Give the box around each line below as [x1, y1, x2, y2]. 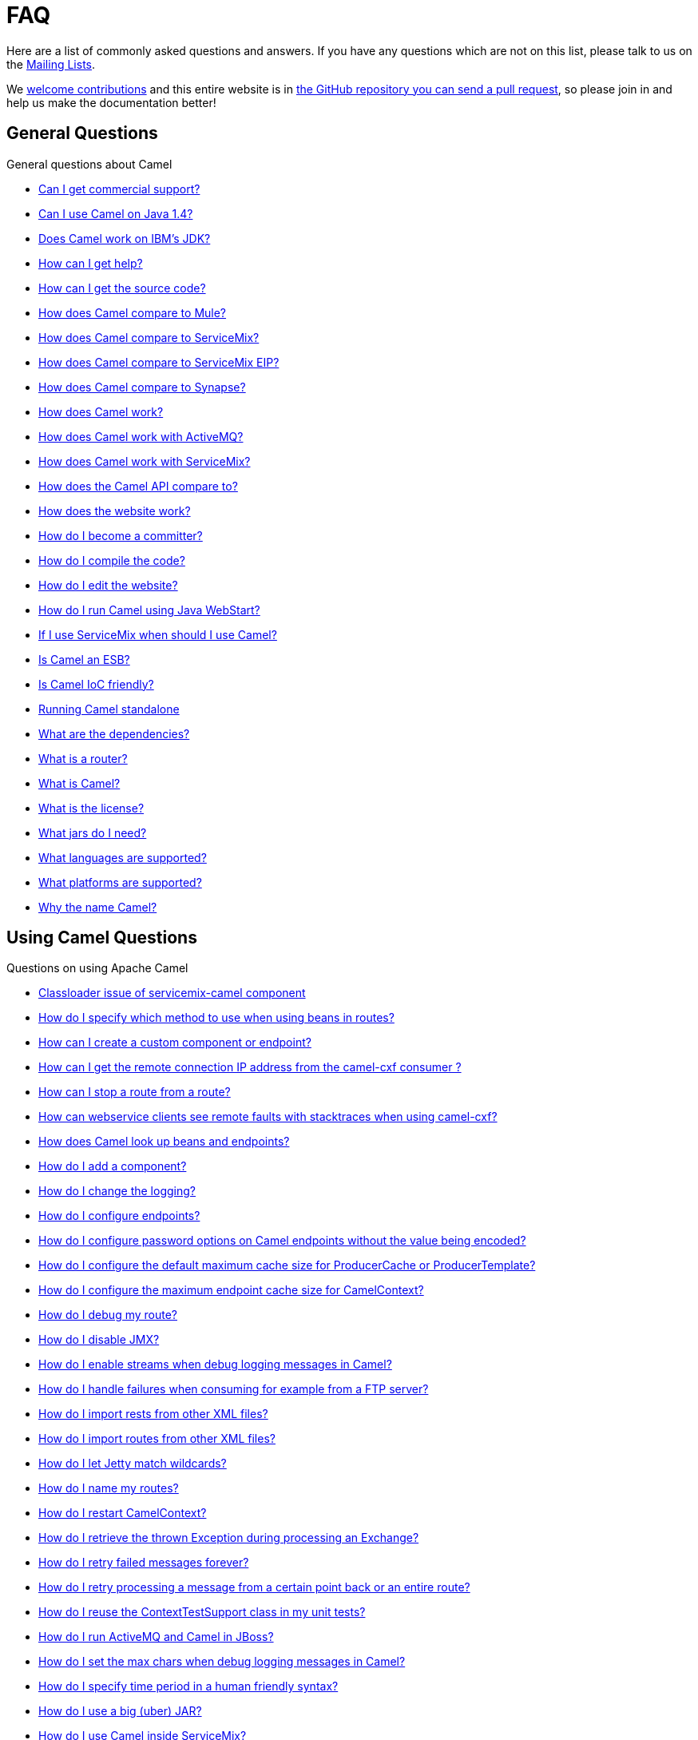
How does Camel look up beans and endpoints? [38, 1134, 290, 1149]
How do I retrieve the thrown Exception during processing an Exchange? [38, 1531, 419, 1545]
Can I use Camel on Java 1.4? [38, 206, 193, 220]
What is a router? [38, 751, 128, 765]
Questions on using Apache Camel [6, 961, 188, 975]
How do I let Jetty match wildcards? [38, 1456, 227, 1471]
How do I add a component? [38, 1159, 187, 1174]
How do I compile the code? [38, 553, 185, 567]
